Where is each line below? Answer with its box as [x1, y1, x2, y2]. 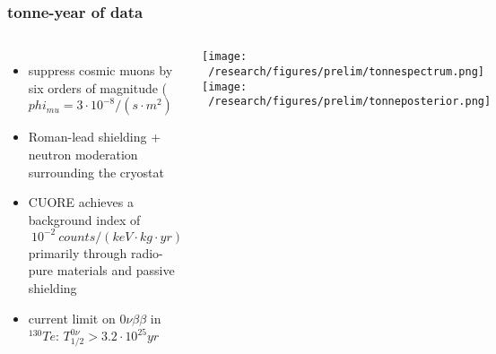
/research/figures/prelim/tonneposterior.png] [208, 95, 492, 108]
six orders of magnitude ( [28, 78, 168, 97]
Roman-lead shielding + [28, 127, 161, 146]
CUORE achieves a [28, 193, 134, 212]
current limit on [28, 308, 116, 327]
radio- [130, 243, 163, 262]
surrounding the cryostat [28, 162, 164, 181]
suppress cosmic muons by [28, 61, 173, 80]
